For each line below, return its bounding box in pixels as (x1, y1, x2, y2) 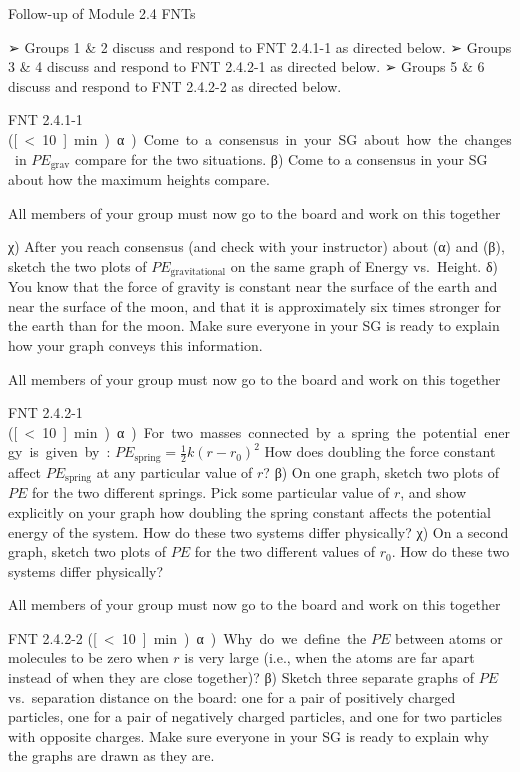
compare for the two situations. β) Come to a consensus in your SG (74, 148, 488, 169)
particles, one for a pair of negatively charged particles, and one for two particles (8, 706, 503, 727)
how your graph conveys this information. (8, 335, 263, 356)
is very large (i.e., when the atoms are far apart (184, 647, 475, 668)
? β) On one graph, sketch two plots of (263, 461, 499, 482)
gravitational (170, 267, 226, 278)
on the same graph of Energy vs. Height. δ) (230, 255, 498, 276)
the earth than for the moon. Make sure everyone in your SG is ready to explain (8, 315, 500, 336)
